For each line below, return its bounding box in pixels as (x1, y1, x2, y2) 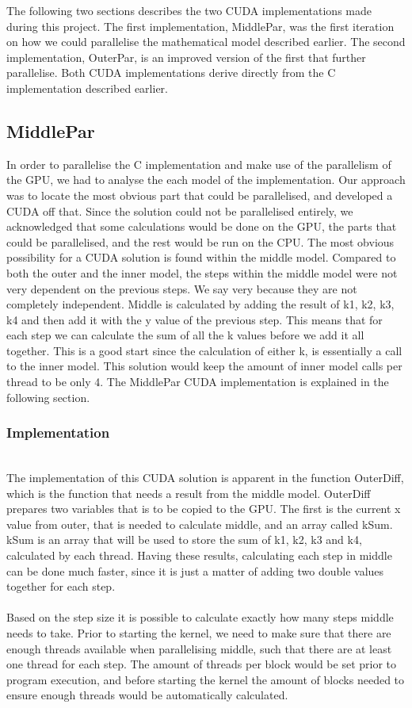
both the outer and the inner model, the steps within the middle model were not (6, 264, 398, 281)
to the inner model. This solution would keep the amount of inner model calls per (6, 358, 402, 374)
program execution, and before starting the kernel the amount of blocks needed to (6, 671, 405, 687)
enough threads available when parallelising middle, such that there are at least (6, 640, 392, 656)
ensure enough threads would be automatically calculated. (6, 687, 288, 703)
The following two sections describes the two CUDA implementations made (6, 2, 372, 18)
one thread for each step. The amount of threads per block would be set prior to (6, 656, 397, 672)
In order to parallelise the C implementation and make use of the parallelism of (6, 155, 391, 172)
